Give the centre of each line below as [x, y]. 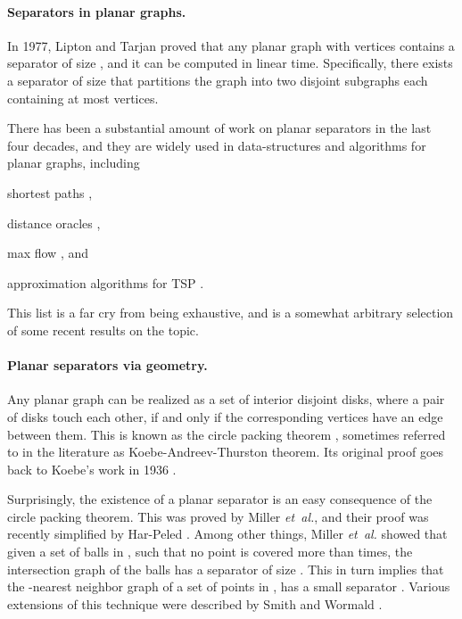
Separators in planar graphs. [97, 11]
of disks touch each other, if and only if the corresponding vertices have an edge [225, 416]
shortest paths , [50, 192]
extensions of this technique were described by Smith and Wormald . [195, 603]
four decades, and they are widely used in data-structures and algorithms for [217, 145]
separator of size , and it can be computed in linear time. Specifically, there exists [230, 63]
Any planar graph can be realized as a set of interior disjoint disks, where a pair [226, 399]
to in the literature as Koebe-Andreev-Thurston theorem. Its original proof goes [226, 452]
